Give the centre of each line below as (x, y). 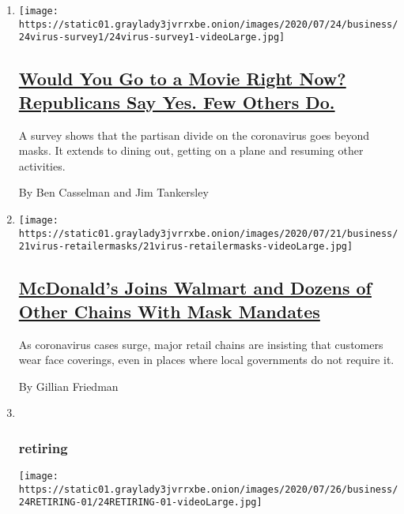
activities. (42, 165)
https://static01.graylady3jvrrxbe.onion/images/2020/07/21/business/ (208, 233)
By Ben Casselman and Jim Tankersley (113, 192)
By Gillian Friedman (68, 386)
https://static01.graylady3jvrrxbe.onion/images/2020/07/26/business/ (208, 489)
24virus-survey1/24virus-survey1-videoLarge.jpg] (152, 38)
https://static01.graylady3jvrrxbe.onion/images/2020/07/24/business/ (208, 24)
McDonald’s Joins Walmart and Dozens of (195, 288)
